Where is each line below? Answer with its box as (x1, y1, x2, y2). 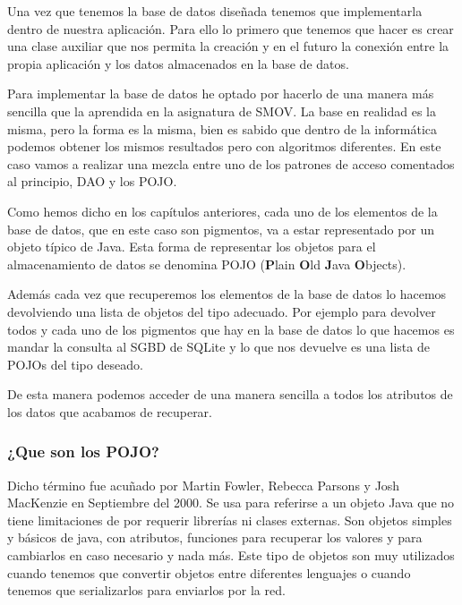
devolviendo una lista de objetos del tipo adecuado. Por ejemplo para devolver (7, 302, 436, 320)
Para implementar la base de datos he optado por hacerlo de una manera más (7, 84, 434, 103)
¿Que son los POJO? (7, 440, 159, 463)
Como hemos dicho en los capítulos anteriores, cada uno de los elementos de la (7, 201, 438, 220)
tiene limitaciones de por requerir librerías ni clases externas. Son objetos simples (7, 510, 452, 529)
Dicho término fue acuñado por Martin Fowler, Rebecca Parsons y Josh (7, 475, 400, 494)
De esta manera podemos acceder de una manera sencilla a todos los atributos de (7, 385, 453, 404)
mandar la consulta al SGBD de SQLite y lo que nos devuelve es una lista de (7, 337, 430, 356)
